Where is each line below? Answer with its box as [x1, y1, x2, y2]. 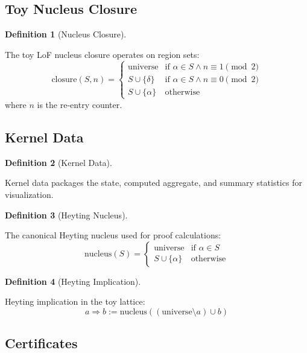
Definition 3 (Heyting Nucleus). [5, 208, 128, 221]
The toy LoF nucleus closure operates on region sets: [5, 48, 200, 60]
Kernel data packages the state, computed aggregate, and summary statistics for [5, 176, 302, 189]
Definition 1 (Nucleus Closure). [5, 28, 127, 40]
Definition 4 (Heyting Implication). [5, 275, 141, 287]
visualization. [5, 188, 54, 200]
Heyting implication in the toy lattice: [5, 295, 145, 308]
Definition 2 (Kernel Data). [5, 156, 112, 168]
